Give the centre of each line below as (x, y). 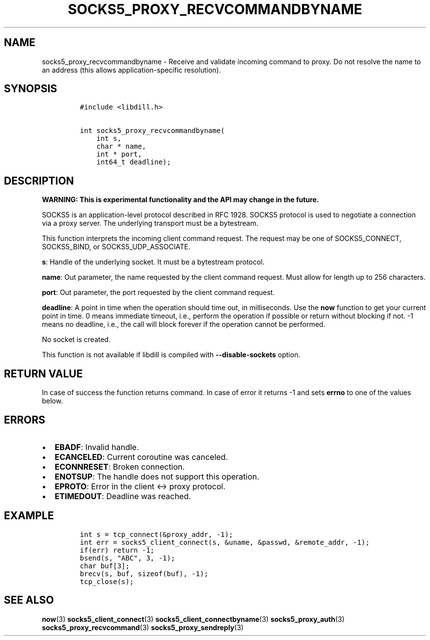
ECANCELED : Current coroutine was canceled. (141, 457)
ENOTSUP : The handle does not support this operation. (157, 476)
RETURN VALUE (43, 373)
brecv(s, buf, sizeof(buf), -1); (144, 573)
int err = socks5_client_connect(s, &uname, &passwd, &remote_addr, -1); (225, 542)
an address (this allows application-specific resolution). (131, 70)
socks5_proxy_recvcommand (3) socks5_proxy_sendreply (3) (143, 627)
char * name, (121, 147)
